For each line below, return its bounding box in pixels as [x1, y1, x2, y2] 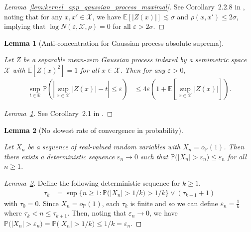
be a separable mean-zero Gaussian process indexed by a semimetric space [23, 54, 247, 65]
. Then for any [120, 64, 165, 75]
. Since [38, 198, 59, 208]
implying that [4, 21, 46, 31]
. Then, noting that [67, 208, 126, 218]
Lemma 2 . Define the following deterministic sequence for [4, 177, 180, 188]
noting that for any [4, 11, 63, 21]
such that [140, 151, 168, 161]
